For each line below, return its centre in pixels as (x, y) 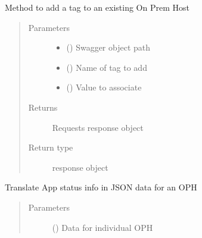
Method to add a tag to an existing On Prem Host (97, 7)
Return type (51, 147)
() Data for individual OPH (102, 227)
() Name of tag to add (107, 67)
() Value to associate (104, 87)
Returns (43, 107)
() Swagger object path (108, 47)
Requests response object (98, 127)
